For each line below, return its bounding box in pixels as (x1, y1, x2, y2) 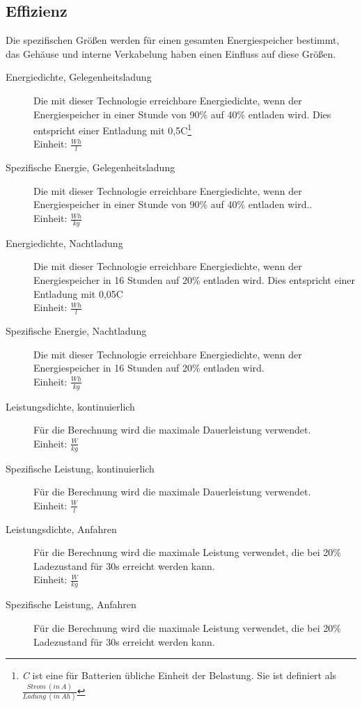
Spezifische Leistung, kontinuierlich (6, 461, 155, 475)
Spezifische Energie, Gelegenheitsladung (6, 160, 175, 175)
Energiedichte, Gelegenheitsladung (6, 70, 152, 84)
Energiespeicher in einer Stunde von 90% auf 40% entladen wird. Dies (33, 106, 331, 121)
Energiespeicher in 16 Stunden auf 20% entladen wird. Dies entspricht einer (33, 273, 356, 287)
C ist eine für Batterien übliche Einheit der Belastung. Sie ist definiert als (22, 668, 337, 683)
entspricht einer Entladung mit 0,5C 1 (33, 121, 192, 137)
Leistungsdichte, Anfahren (6, 521, 117, 536)
